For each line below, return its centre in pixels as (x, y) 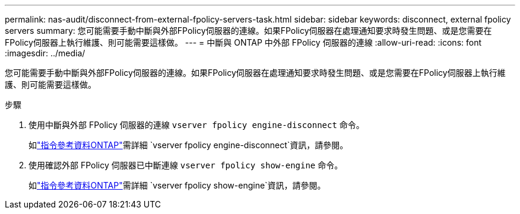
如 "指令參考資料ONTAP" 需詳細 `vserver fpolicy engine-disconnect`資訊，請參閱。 (188, 145)
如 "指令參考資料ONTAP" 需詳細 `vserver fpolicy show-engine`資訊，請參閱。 (177, 185)
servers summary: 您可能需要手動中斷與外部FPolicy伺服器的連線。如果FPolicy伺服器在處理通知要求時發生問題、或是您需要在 (248, 31)
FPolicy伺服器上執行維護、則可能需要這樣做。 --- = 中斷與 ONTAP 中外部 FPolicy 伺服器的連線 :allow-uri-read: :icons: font (243, 42)
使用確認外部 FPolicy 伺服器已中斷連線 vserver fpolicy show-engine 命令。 (186, 165)
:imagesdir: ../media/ (45, 53)
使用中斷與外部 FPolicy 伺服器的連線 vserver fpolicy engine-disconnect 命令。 (196, 125)
